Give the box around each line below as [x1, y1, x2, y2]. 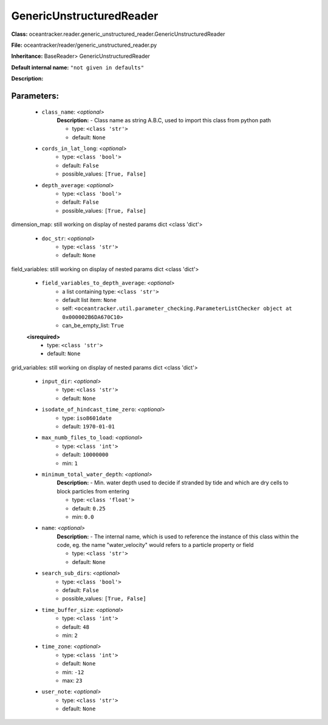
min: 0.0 [72, 513, 94, 520]
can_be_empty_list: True [62, 322, 125, 329]
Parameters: [11, 91, 59, 101]
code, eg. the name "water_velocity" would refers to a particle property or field [56, 541, 255, 549]
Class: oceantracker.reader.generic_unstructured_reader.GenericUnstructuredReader [11, 30, 225, 38]
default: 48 [62, 623, 89, 630]
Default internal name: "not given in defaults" [11, 64, 145, 71]
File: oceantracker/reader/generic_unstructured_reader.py [11, 41, 157, 49]
